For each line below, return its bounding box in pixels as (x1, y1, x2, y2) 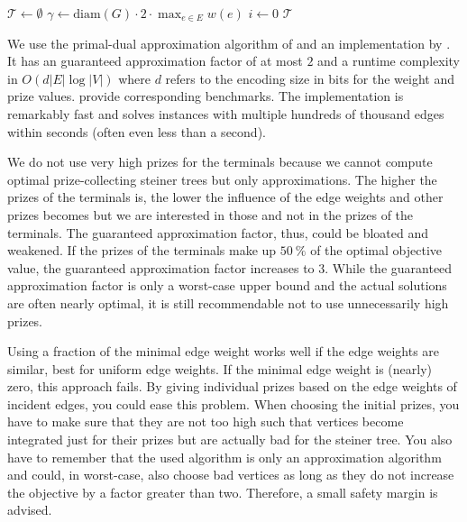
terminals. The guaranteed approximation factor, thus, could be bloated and (7, 223, 429, 242)
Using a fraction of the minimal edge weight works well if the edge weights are (7, 342, 440, 361)
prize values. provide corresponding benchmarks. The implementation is (7, 87, 404, 105)
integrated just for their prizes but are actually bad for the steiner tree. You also (7, 430, 453, 449)
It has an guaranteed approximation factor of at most (7, 51, 303, 70)
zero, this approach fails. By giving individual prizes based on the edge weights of (7, 377, 457, 396)
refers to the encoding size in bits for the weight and (165, 69, 454, 87)
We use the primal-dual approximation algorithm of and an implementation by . (7, 33, 451, 52)
